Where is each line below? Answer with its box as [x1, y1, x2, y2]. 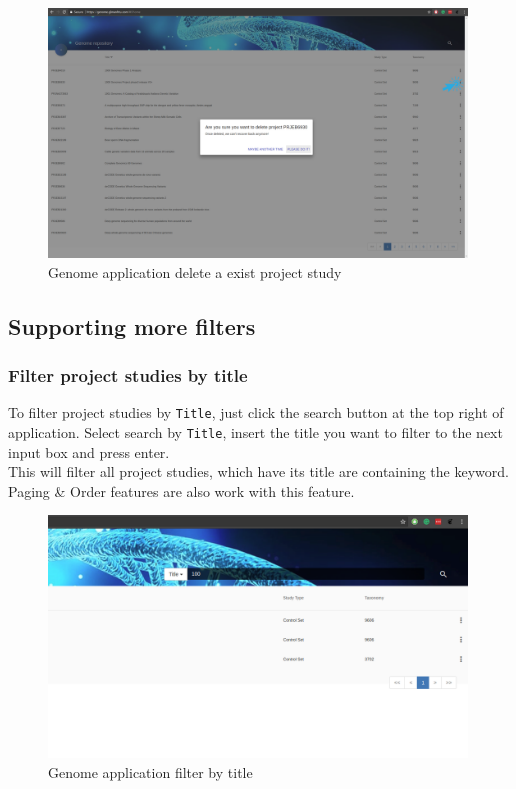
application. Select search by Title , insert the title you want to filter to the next [8, 421, 503, 442]
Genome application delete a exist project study [48, 261, 342, 282]
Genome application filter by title [48, 761, 253, 782]
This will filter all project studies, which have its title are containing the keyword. [8, 461, 509, 482]
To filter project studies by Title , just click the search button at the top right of [8, 402, 504, 423]
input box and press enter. [8, 441, 170, 462]
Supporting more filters [8, 310, 256, 341]
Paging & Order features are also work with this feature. [8, 480, 355, 501]
